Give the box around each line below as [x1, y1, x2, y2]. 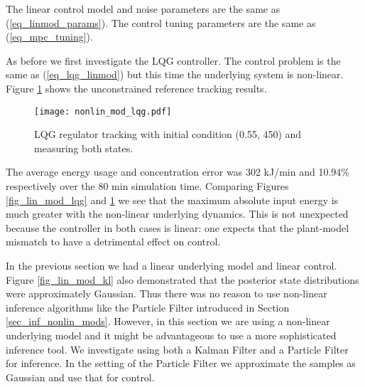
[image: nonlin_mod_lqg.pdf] [34, 106, 172, 117]
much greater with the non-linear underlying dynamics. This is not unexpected [6, 206, 349, 221]
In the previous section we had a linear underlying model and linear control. [6, 258, 337, 272]
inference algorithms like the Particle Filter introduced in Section [6, 299, 290, 314]
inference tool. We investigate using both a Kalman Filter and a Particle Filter [6, 341, 349, 356]
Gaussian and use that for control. [6, 369, 155, 384]
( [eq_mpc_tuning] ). [6, 29, 93, 44]
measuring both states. [34, 140, 134, 155]
